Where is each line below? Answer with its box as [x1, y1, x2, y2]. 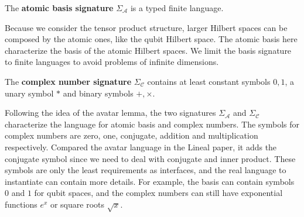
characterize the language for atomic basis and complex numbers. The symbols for [5, 118, 299, 130]
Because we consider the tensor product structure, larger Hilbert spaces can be [5, 21, 288, 33]
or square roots [50, 198, 105, 210]
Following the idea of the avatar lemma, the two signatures [5, 106, 216, 119]
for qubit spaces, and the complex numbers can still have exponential [34, 187, 283, 199]
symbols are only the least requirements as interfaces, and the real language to [5, 164, 286, 176]
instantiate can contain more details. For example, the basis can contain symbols [5, 175, 295, 187]
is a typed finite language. [130, 2, 224, 13]
